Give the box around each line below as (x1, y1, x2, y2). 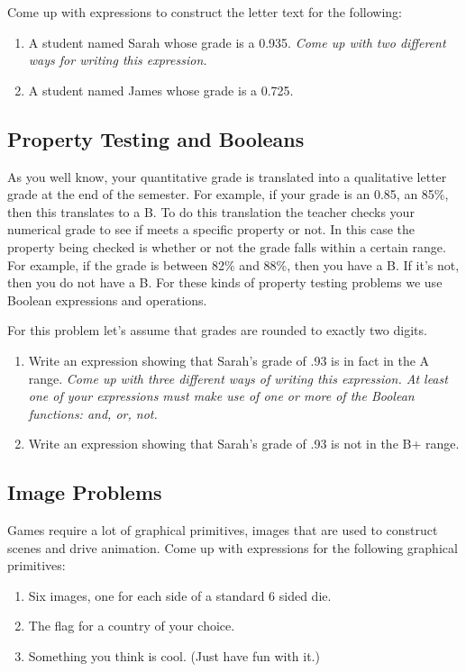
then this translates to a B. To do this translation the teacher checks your (7, 202, 415, 221)
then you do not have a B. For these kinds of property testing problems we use (7, 273, 443, 292)
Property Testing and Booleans (7, 124, 305, 152)
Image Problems (7, 478, 162, 506)
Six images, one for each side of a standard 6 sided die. (28, 586, 332, 604)
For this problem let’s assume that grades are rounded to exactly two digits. (7, 321, 427, 340)
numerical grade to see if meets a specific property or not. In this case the (7, 220, 416, 239)
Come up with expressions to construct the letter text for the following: (7, 3, 402, 21)
